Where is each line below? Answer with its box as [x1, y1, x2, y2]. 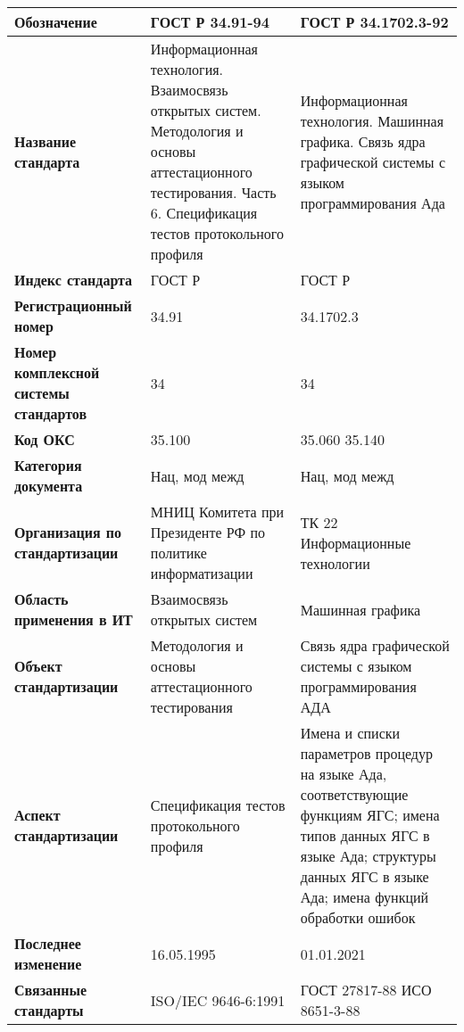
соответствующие [300, 784, 409, 805]
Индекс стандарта [14, 269, 133, 290]
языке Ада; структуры [300, 846, 436, 866]
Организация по [14, 522, 121, 542]
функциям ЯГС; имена [300, 805, 440, 825]
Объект [14, 656, 62, 676]
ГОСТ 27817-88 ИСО [300, 979, 432, 1000]
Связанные [14, 979, 87, 1000]
